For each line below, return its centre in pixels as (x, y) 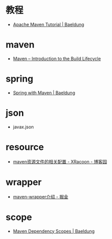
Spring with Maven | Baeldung (44, 93)
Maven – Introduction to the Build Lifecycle (57, 59)
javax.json (23, 127)
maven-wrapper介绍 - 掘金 (40, 196)
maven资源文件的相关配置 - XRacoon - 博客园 (60, 161)
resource (25, 147)
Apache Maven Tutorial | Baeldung (48, 24)
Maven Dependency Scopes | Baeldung (54, 231)
